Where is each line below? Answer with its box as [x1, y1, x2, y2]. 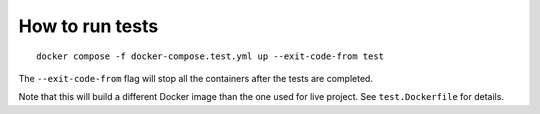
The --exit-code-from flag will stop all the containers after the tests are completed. [18, 72, 374, 84]
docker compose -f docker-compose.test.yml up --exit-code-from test [36, 50, 385, 62]
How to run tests [18, 15, 159, 37]
